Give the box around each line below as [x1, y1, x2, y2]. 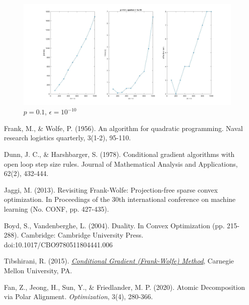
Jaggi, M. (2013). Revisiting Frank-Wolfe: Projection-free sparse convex [4, 184, 218, 195]
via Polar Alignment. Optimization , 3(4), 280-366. [4, 291, 153, 302]
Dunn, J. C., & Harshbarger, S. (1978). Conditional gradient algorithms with [4, 149, 235, 159]
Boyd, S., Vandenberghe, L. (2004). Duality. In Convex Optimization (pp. [4, 220, 225, 230]
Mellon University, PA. [4, 265, 72, 275]
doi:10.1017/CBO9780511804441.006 [4, 239, 113, 249]
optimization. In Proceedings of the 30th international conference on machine [4, 194, 236, 204]
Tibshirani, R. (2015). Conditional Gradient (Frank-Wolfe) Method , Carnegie [4, 256, 234, 266]
